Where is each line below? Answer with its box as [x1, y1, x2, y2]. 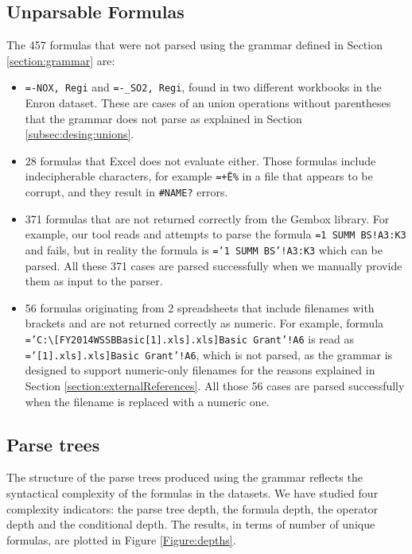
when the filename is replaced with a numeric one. [25, 393, 270, 409]
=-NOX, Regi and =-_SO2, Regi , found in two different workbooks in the [25, 79, 382, 95]
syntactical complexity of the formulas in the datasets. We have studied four [6, 484, 379, 501]
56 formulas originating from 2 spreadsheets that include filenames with [25, 299, 375, 316]
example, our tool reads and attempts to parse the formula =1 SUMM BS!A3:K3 [25, 226, 406, 242]
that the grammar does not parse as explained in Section [25, 110, 302, 126]
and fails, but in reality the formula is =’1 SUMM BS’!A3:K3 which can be [25, 241, 383, 258]
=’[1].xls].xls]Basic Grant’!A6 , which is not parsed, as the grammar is [25, 346, 393, 362]
